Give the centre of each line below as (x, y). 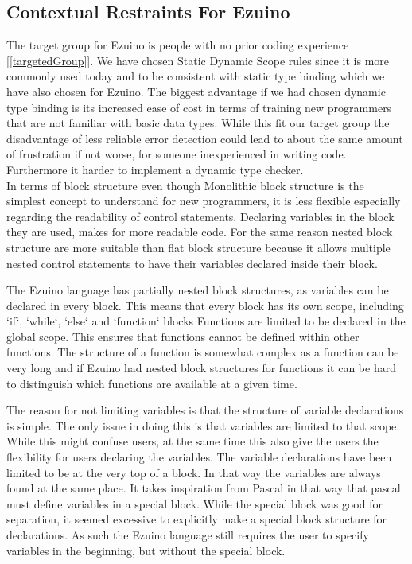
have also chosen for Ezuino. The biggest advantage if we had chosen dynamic (196, 91)
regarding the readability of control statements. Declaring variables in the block (200, 216)
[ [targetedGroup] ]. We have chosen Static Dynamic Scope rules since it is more (198, 60)
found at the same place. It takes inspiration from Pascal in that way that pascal (204, 488)
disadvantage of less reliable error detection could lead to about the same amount (205, 138)
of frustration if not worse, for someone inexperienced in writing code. (177, 154)
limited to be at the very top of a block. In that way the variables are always (194, 472)
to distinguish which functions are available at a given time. (152, 383)
